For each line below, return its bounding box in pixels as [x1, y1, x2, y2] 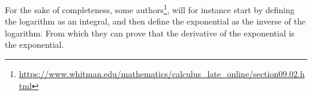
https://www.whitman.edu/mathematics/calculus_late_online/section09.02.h [19, 68, 305, 80]
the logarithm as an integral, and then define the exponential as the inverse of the [5, 15, 306, 27]
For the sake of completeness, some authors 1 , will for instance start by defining [5, 2, 295, 16]
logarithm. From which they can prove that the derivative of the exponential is [5, 26, 295, 39]
